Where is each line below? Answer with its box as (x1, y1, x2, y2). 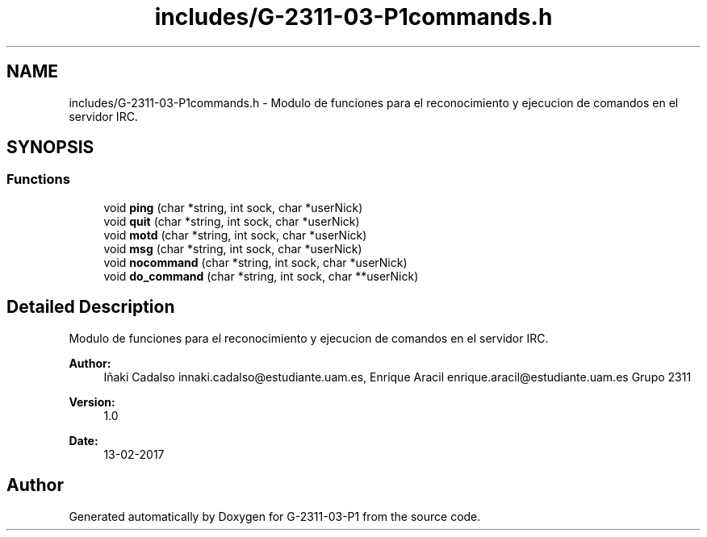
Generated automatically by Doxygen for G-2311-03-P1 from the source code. (69, 509, 481, 523)
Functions (6, 171, 70, 188)
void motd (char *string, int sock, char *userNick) (103, 227, 367, 242)
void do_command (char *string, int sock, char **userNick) (103, 268, 419, 283)
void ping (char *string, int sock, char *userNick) (103, 200, 363, 214)
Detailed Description (6, 297, 175, 318)
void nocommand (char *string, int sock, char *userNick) (103, 255, 408, 269)
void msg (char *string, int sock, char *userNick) (103, 241, 362, 256)
